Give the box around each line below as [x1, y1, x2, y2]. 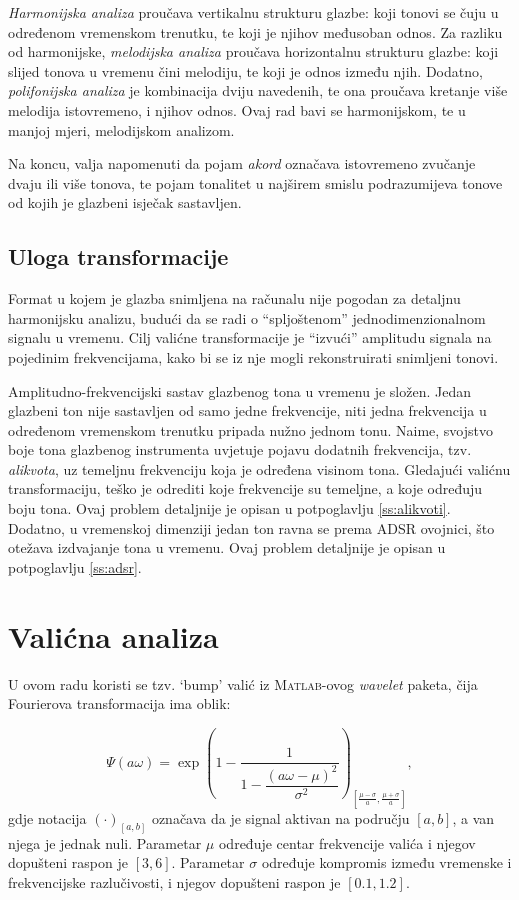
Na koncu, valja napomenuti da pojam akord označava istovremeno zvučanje [8, 153, 476, 174]
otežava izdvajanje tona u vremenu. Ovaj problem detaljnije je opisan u [8, 537, 446, 558]
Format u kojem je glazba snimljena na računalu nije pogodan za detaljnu [8, 288, 461, 309]
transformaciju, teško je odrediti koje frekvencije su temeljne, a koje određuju [8, 478, 483, 499]
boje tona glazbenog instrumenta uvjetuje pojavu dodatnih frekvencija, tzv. [8, 439, 472, 460]
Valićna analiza [8, 615, 219, 656]
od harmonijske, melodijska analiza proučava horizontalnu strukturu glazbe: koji [8, 41, 499, 62]
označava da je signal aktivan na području [151, 807, 410, 828]
